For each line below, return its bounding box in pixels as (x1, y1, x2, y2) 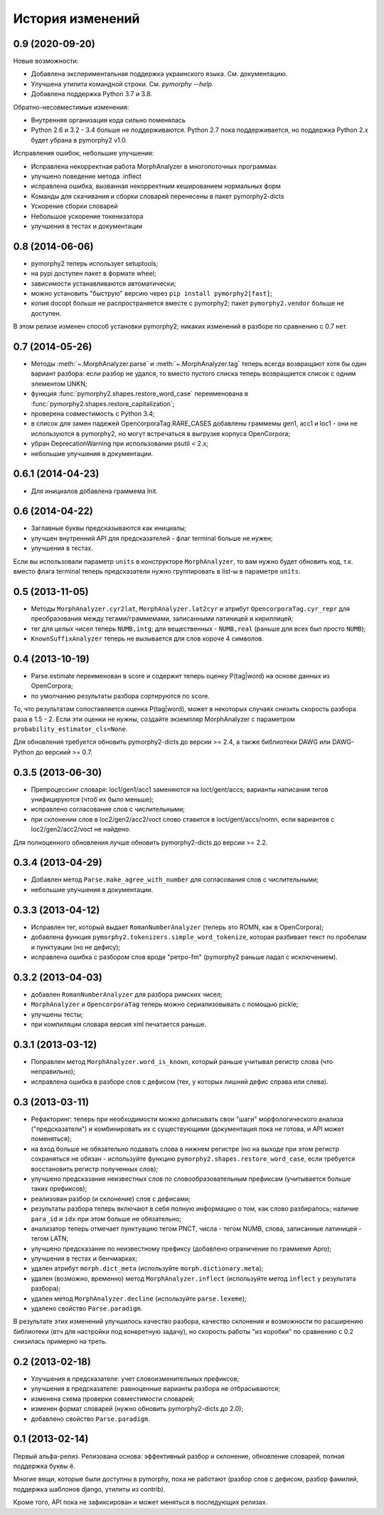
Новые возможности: (13, 57, 79, 66)
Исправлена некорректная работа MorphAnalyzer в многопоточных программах (31, 162, 277, 170)
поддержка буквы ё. (13, 1462, 75, 1470)
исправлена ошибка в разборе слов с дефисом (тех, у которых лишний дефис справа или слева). (31, 1077, 329, 1086)
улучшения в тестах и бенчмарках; (31, 1254, 138, 1263)
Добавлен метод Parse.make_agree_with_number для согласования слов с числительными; (31, 875, 319, 884)
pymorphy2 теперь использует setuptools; (31, 259, 159, 267)
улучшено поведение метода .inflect (31, 172, 142, 180)
